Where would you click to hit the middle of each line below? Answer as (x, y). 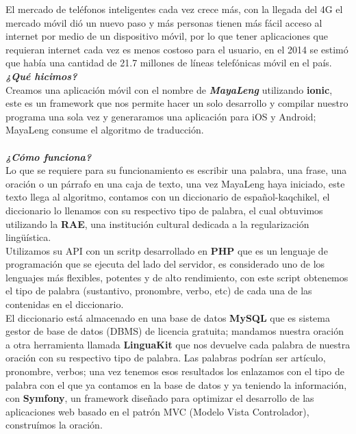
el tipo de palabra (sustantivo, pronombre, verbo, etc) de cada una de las (159, 291)
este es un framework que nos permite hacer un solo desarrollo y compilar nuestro (177, 103)
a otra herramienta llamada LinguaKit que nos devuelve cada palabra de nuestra (178, 344)
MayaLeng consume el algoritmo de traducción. (105, 130)
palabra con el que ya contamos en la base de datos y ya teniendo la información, (176, 384)
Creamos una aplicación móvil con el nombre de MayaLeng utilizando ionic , (169, 89)
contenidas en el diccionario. (65, 304)
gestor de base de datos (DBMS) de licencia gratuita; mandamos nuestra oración (175, 331)
